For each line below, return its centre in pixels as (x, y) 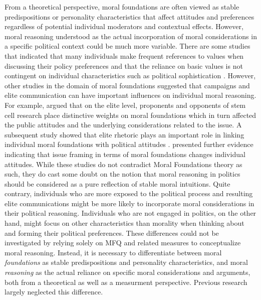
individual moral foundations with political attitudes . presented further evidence (129, 144)
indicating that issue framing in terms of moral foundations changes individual (125, 154)
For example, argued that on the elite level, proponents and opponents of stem (125, 105)
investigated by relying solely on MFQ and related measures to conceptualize (123, 243)
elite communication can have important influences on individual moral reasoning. (130, 95)
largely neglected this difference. (54, 292)
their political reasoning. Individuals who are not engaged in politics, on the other (130, 213)
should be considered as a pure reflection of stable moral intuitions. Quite (117, 183)
